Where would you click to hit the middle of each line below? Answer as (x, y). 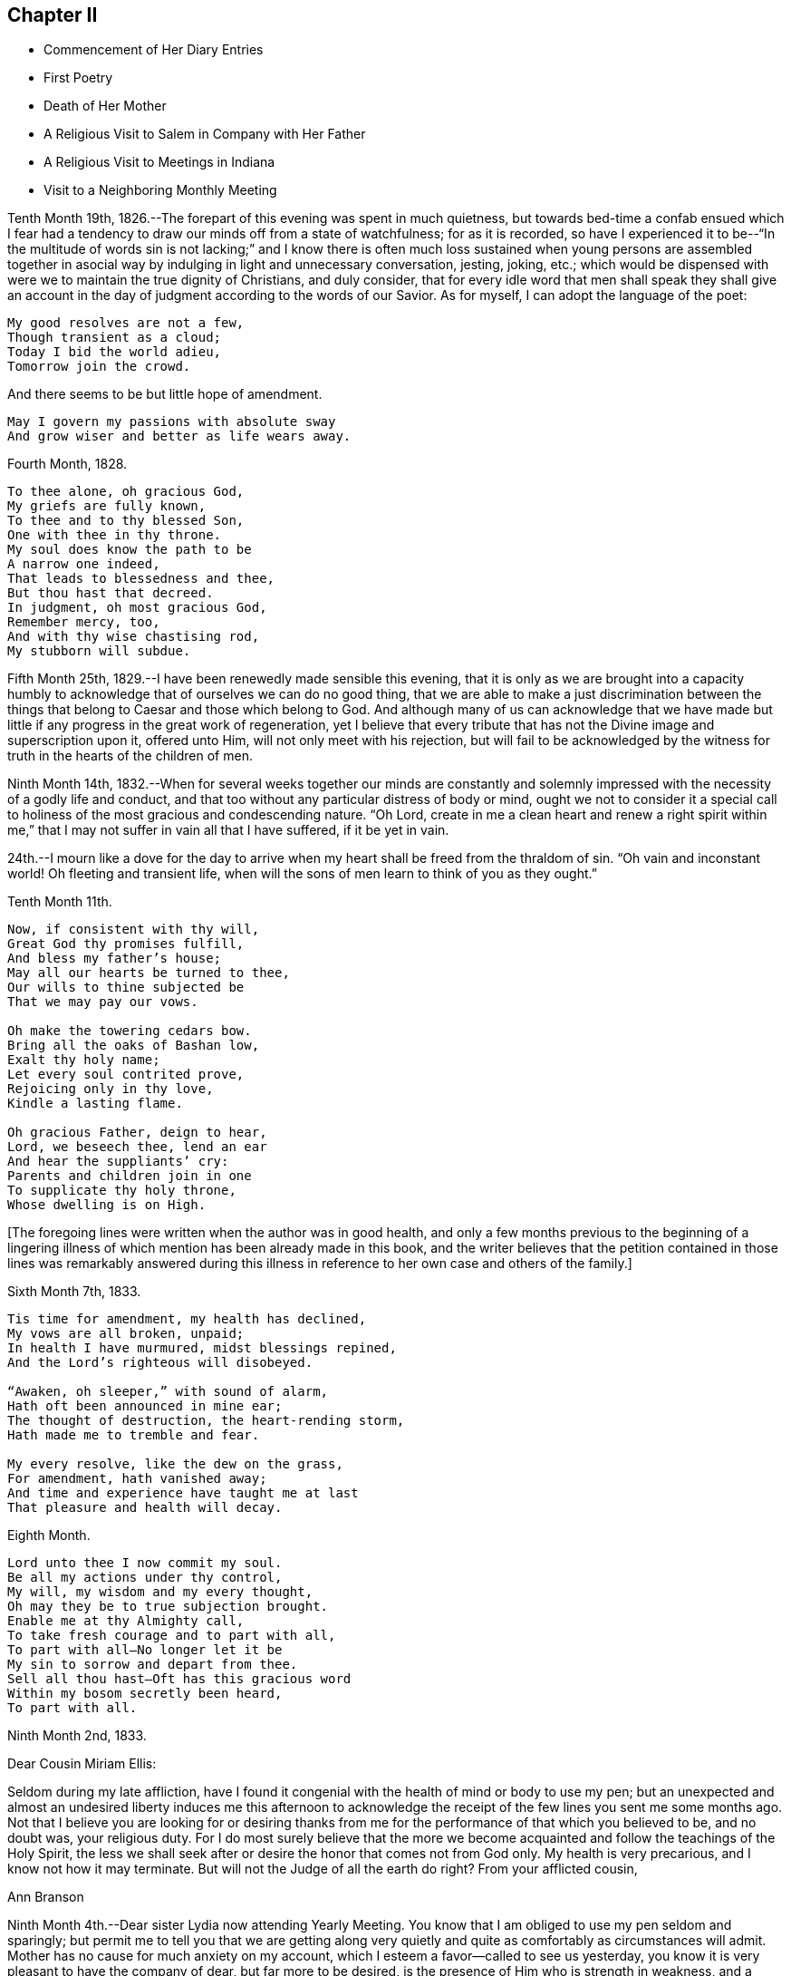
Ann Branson (46, 1897)
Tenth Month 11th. (60, 902)
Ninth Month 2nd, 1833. (77, 1736)
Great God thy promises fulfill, (126, 944)
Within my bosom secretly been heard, (145, 1694)
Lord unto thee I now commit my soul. (145, 1563)
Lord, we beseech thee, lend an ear (137, 1147)
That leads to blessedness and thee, (141, 579)
